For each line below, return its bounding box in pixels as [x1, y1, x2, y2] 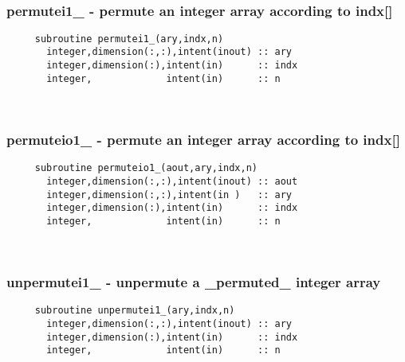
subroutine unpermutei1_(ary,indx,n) [34, 305, 235, 317]
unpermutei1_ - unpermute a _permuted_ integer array [6, 272, 381, 292]
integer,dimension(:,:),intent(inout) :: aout [46, 175, 298, 187]
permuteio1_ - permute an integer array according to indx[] [6, 129, 400, 149]
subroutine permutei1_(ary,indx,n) [34, 33, 224, 45]
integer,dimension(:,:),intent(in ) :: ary [46, 189, 292, 200]
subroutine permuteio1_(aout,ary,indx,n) [34, 162, 258, 174]
